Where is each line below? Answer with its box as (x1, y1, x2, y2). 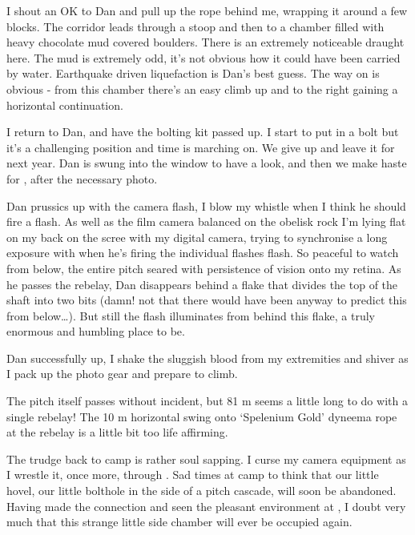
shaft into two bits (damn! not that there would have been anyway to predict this (6, 292, 407, 308)
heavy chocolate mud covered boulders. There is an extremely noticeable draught (6, 34, 405, 50)
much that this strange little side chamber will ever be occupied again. (6, 513, 353, 530)
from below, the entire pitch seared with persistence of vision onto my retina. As (6, 259, 401, 276)
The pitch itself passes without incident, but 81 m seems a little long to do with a (6, 392, 408, 409)
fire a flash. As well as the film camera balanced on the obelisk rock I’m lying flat (6, 213, 406, 230)
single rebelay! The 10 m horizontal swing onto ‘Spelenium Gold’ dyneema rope (6, 408, 397, 424)
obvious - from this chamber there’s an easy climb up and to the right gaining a (6, 80, 398, 97)
